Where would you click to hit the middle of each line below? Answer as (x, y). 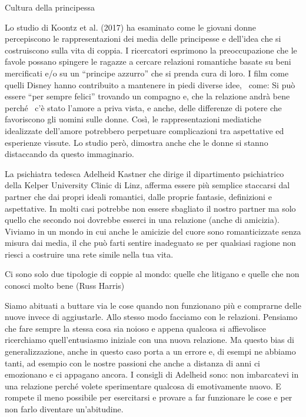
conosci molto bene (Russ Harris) (65, 286)
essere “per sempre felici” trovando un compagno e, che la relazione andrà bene (147, 96)
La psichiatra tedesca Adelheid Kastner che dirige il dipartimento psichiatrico (144, 173)
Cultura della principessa (50, 7)
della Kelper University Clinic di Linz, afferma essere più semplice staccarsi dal (147, 185)
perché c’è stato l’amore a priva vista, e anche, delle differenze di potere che (143, 107)
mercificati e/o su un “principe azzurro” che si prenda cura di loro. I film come (147, 73)
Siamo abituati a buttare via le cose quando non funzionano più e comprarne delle (153, 305)
